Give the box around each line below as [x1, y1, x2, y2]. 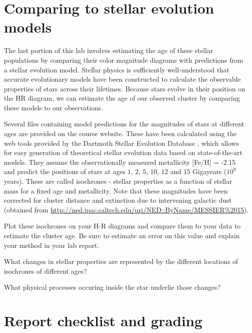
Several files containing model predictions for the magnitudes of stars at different [4, 119, 245, 129]
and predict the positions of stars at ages [4, 166, 126, 176]
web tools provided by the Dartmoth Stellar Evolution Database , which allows [4, 138, 239, 148]
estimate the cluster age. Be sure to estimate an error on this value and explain [4, 230, 240, 240]
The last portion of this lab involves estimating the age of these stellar [4, 45, 213, 55]
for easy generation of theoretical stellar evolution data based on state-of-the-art [4, 147, 243, 158]
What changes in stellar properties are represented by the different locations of [4, 256, 238, 266]
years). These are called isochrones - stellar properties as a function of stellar [4, 176, 233, 186]
